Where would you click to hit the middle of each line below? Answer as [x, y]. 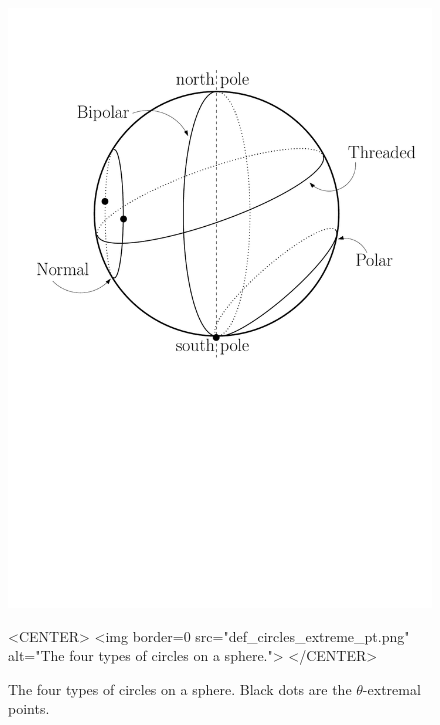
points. [29, 708]
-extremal [391, 688]
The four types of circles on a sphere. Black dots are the [180, 688]
